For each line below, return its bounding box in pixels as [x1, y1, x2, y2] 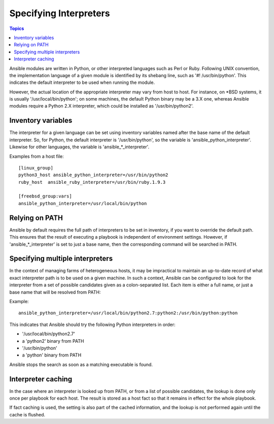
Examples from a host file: [9, 153, 64, 159]
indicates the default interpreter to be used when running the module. [9, 79, 155, 86]
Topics [9, 25, 24, 31]
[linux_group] [18, 165, 53, 171]
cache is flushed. [9, 411, 46, 417]
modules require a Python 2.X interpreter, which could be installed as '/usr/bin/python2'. [9, 103, 194, 109]
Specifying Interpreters [9, 8, 110, 19]
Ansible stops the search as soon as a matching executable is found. [9, 361, 153, 368]
